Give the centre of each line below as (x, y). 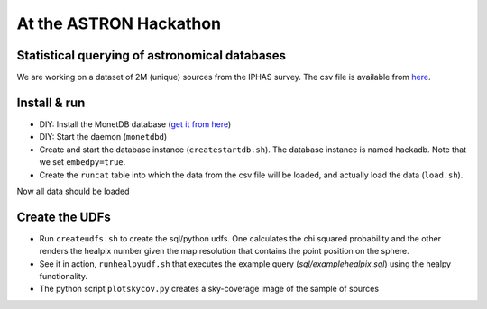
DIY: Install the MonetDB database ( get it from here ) (135, 124)
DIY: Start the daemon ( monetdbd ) (103, 137)
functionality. (64, 276)
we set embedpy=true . (83, 162)
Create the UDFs (64, 217)
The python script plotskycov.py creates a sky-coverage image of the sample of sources (209, 289)
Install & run (51, 102)
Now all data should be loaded (73, 191)
